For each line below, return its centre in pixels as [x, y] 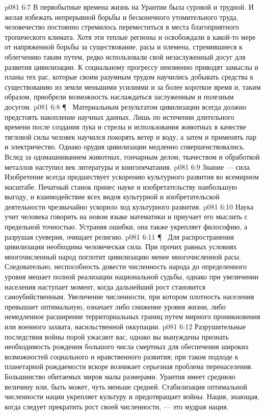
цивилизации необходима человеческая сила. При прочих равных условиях [121, 247]
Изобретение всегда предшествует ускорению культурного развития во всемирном [132, 177]
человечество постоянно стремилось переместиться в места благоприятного [122, 27]
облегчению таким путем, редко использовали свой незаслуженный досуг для [125, 56]
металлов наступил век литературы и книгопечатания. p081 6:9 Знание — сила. [128, 166]
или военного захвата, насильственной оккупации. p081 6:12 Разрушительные [125, 326]
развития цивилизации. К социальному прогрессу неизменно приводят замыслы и [131, 67]
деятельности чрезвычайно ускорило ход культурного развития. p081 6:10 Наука [129, 206]
